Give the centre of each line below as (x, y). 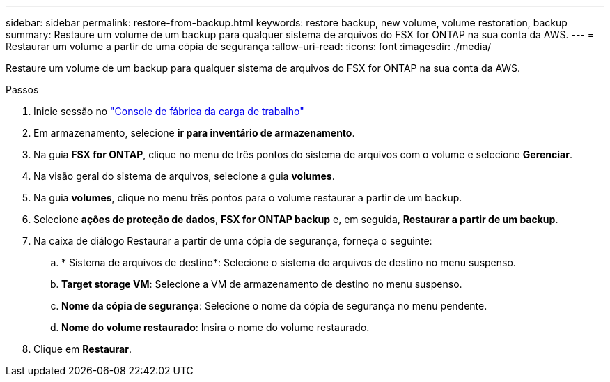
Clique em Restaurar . (83, 349)
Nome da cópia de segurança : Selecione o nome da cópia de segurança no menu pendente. (274, 306)
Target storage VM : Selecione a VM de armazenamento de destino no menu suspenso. (262, 284)
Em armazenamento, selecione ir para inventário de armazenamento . (194, 133)
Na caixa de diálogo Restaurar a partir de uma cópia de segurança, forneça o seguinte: (233, 241)
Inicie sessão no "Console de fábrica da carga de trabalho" (169, 111)
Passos (22, 90)
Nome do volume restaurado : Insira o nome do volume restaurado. (216, 327)
